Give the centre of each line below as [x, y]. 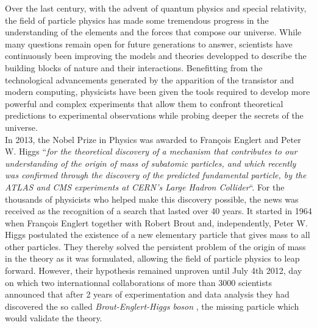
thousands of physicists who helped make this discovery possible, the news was [152, 199]
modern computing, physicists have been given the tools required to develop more [158, 92]
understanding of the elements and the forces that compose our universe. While [153, 32]
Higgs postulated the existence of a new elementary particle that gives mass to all [158, 235]
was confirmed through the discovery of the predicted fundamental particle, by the [156, 175]
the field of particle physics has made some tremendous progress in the [137, 20]
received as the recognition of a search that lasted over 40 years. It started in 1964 [158, 211]
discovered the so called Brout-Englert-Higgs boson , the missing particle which [152, 306]
